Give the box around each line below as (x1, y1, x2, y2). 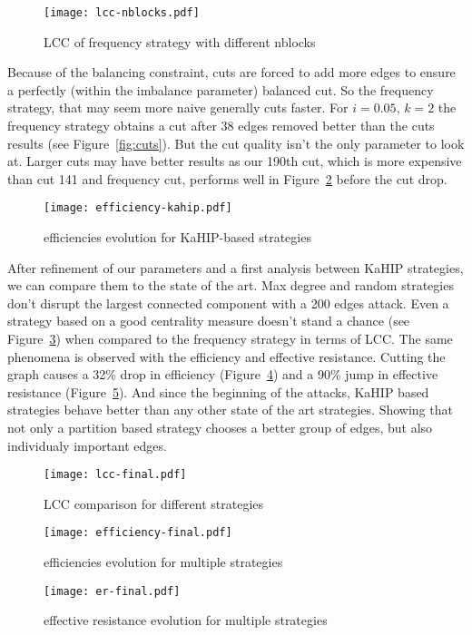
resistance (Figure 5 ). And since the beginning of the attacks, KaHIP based (7, 382, 429, 401)
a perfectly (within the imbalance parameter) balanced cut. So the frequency (7, 80, 434, 99)
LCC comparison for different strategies (44, 493, 264, 513)
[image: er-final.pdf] (44, 584, 181, 598)
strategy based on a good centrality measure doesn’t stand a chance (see (7, 311, 410, 330)
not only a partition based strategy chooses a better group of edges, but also (7, 418, 433, 436)
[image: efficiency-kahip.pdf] (44, 201, 232, 215)
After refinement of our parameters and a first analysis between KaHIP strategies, (7, 258, 464, 277)
